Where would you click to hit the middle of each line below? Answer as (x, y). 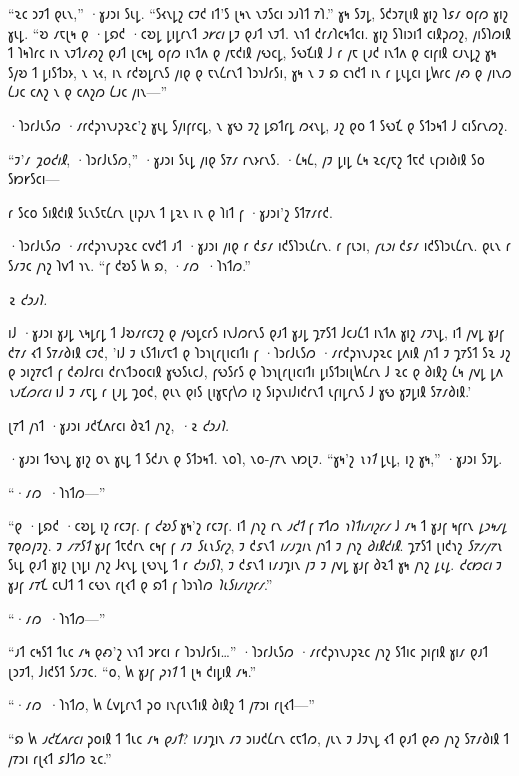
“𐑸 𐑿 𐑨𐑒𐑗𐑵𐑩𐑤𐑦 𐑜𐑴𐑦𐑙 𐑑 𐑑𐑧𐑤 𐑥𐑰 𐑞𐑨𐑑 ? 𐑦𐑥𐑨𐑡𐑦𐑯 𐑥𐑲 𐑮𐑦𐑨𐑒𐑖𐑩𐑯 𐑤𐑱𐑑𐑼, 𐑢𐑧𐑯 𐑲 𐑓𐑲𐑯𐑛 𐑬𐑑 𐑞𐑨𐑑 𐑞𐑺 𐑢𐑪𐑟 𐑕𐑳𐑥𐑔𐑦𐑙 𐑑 (259, 738)
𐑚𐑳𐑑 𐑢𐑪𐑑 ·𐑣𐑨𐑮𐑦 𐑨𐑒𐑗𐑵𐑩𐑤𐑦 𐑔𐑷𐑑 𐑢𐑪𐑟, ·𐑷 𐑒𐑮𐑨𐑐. (119, 424)
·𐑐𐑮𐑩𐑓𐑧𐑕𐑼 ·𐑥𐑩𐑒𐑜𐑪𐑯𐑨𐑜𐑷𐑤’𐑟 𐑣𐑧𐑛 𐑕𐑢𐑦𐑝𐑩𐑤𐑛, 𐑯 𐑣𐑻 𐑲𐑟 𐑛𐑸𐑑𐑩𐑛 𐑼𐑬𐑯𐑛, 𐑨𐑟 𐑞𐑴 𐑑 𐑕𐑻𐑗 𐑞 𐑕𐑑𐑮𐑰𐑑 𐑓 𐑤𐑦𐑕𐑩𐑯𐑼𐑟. (258, 124)
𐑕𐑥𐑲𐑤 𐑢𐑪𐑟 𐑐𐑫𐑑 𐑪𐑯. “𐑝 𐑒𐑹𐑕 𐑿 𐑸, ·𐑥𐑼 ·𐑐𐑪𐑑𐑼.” (129, 264)
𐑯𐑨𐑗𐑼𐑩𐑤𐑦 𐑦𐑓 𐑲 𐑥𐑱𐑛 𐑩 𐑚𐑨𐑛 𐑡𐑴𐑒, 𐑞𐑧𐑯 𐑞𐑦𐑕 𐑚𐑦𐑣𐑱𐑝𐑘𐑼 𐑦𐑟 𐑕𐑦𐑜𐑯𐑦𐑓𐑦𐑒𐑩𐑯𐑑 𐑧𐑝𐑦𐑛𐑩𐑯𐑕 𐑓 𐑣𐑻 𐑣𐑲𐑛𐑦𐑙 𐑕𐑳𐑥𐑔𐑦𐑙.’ (240, 390)
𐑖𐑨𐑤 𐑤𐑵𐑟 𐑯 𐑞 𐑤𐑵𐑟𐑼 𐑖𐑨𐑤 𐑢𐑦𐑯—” (88, 91)
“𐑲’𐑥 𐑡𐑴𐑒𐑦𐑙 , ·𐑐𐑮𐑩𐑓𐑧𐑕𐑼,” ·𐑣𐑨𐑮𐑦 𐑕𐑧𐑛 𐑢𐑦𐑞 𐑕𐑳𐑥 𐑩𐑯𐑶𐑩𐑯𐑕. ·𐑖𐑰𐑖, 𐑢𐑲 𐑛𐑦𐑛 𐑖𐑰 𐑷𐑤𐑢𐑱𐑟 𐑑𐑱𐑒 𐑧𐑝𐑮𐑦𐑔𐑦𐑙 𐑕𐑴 (246, 158)
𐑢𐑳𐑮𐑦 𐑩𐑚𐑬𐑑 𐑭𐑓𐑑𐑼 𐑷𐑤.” (60, 757)
